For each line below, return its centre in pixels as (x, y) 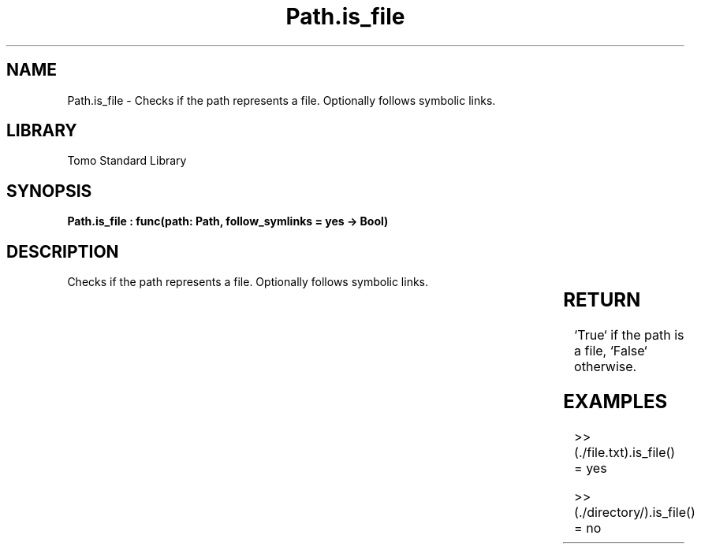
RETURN (602, 300)
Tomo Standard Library (127, 161)
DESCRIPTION (63, 251)
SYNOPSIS (49, 191)
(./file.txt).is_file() (625, 452)
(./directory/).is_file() (635, 512)
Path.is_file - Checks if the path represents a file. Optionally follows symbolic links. (282, 100)
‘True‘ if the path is (629, 335)
